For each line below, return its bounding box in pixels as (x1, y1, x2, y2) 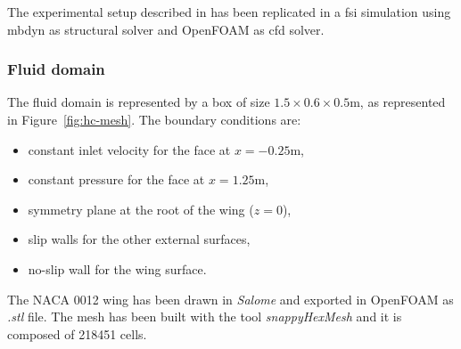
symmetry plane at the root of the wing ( (28, 199, 254, 218)
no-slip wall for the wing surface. (28, 259, 207, 278)
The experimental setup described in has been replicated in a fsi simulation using (7, 3, 451, 20)
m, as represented (350, 93, 446, 111)
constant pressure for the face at (28, 170, 205, 189)
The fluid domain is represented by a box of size (7, 93, 270, 111)
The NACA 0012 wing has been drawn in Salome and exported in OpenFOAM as (7, 289, 454, 308)
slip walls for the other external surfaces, (28, 230, 251, 248)
